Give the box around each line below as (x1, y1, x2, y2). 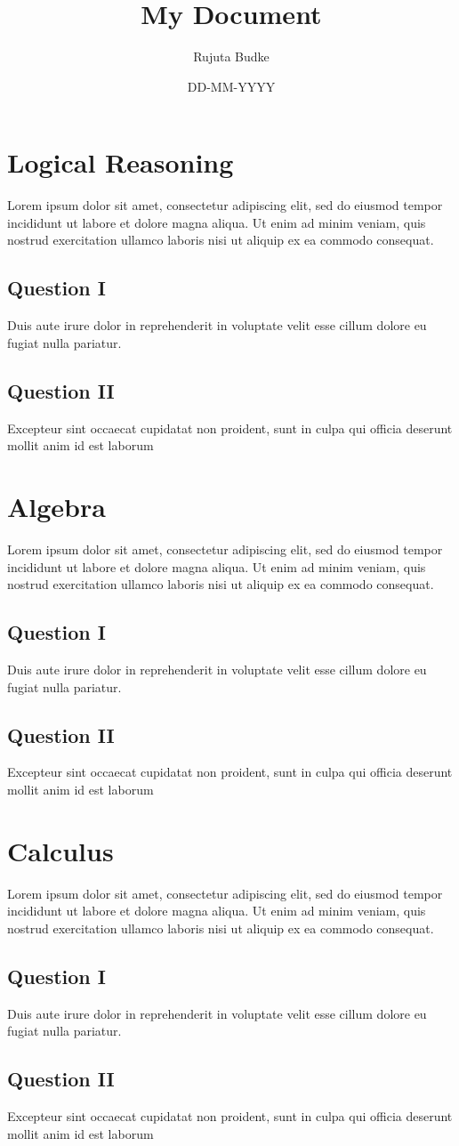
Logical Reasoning (7, 144, 234, 181)
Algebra (7, 488, 106, 524)
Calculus (7, 832, 114, 868)
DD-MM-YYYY (187, 77, 276, 95)
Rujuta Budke (193, 47, 270, 66)
